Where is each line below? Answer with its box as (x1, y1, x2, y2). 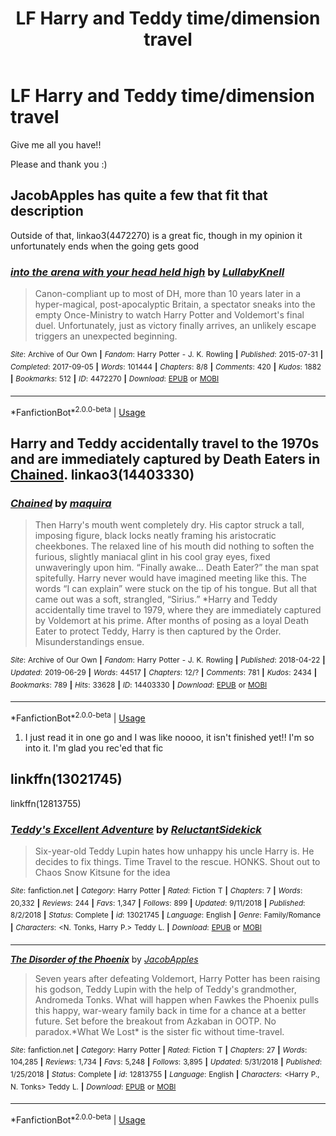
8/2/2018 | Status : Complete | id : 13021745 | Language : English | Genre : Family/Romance (10, 910, 322, 921)
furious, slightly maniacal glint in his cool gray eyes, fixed (34, 551, 271, 563)
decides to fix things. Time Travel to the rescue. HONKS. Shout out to (34, 856, 321, 868)
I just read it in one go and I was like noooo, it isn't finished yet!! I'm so (24, 731, 315, 743)
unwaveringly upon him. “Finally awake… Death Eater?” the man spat (34, 562, 320, 574)
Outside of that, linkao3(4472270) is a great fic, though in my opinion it (10, 229, 303, 241)
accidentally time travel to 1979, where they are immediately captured (34, 604, 322, 616)
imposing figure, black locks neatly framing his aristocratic (34, 530, 277, 542)
